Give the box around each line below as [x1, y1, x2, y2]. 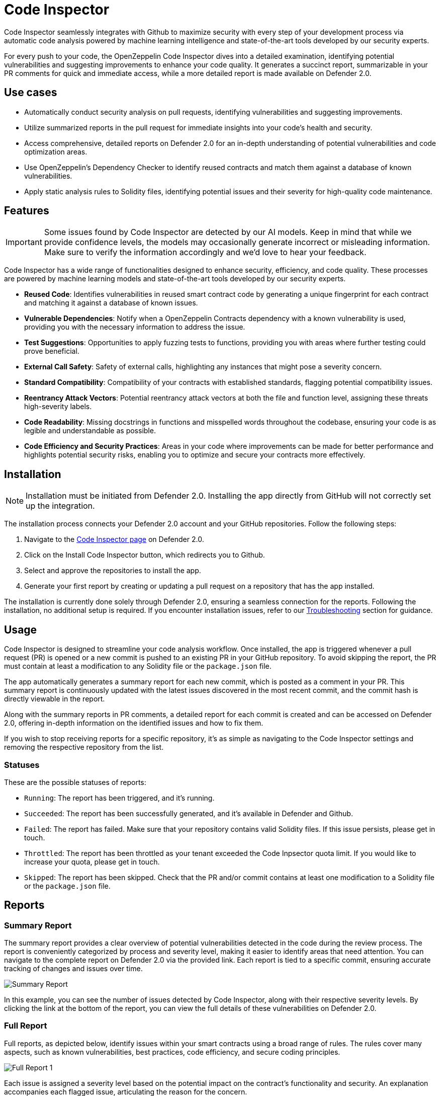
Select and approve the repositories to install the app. [24, 566, 201, 575]
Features [4, 204, 49, 217]
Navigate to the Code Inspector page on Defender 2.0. [24, 535, 204, 544]
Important [6, 237, 42, 248]
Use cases [4, 86, 57, 99]
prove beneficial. [24, 347, 79, 356]
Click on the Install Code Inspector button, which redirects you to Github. [24, 551, 265, 560]
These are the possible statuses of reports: [4, 777, 146, 787]
